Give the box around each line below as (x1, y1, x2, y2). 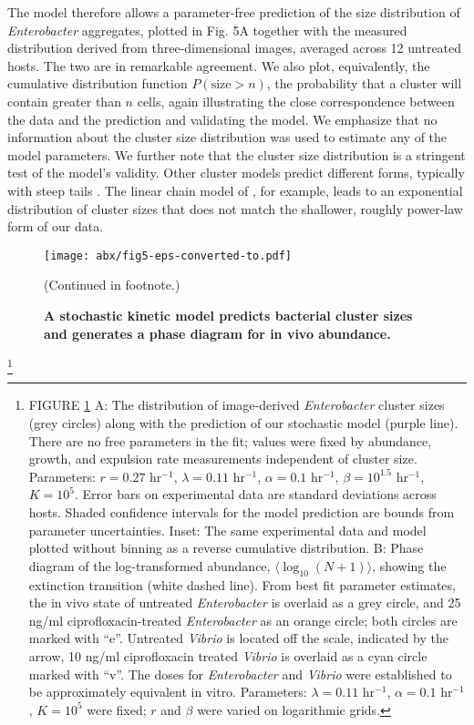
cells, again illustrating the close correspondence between (137, 91, 455, 110)
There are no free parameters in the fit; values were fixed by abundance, (28, 431, 432, 450)
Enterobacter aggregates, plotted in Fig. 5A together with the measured (7, 20, 407, 39)
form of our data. (7, 217, 104, 236)
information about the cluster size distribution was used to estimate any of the (7, 128, 448, 147)
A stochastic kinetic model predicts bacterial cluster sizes (44, 305, 413, 324)
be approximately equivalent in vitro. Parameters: (28, 682, 307, 701)
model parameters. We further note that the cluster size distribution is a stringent (7, 145, 466, 164)
